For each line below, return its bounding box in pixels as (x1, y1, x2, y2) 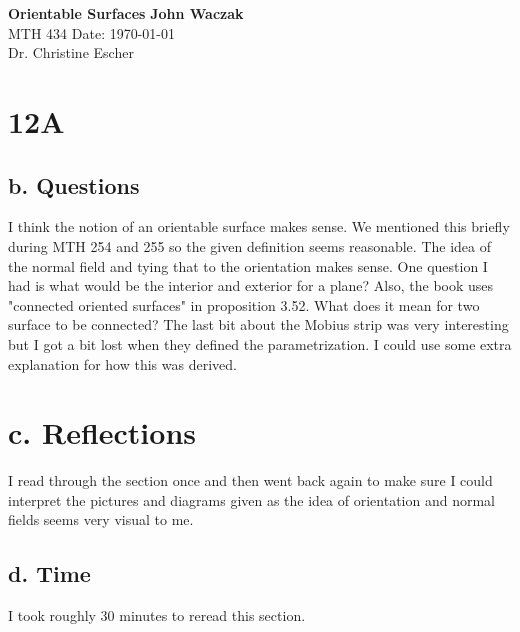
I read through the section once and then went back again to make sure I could (8, 470, 493, 491)
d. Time (8, 558, 91, 589)
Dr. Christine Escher (8, 42, 134, 63)
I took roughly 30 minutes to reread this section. (8, 605, 306, 626)
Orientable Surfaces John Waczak (8, 3, 244, 23)
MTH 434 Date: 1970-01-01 (8, 22, 176, 43)
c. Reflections (8, 412, 196, 453)
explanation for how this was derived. (8, 353, 237, 374)
